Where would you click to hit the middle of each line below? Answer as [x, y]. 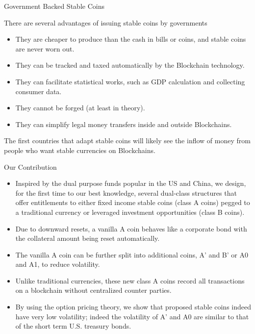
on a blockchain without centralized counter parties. [93, 290]
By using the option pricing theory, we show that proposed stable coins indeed [133, 307]
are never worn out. [45, 48]
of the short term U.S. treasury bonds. [73, 326]
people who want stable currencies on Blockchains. [80, 150]
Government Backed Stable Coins [54, 6]
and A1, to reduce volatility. [58, 264]
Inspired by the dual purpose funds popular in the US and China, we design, [131, 183]
